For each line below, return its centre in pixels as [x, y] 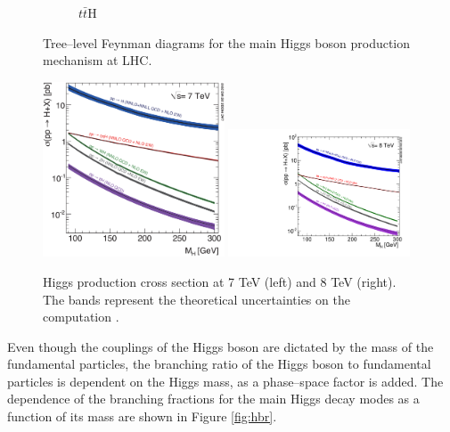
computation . [81, 317]
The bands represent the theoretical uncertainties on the [196, 299]
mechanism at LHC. [98, 60]
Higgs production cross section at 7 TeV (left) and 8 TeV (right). [220, 281]
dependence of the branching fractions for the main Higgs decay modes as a [213, 399]
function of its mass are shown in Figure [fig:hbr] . [142, 416]
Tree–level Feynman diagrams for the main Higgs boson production [227, 42]
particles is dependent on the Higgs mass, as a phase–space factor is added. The [225, 381]
